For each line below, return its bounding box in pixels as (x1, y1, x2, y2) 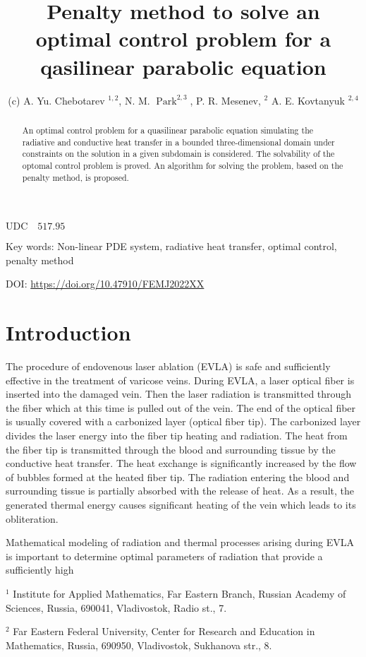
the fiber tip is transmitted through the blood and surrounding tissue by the (6, 442, 336, 456)
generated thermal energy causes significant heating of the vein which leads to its (6, 497, 356, 512)
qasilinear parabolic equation (40, 52, 327, 81)
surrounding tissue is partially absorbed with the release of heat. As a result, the (6, 483, 354, 498)
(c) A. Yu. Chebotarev (8, 93, 105, 107)
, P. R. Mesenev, (190, 93, 261, 107)
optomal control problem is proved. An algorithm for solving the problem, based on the (22, 159, 343, 171)
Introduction (6, 318, 131, 347)
